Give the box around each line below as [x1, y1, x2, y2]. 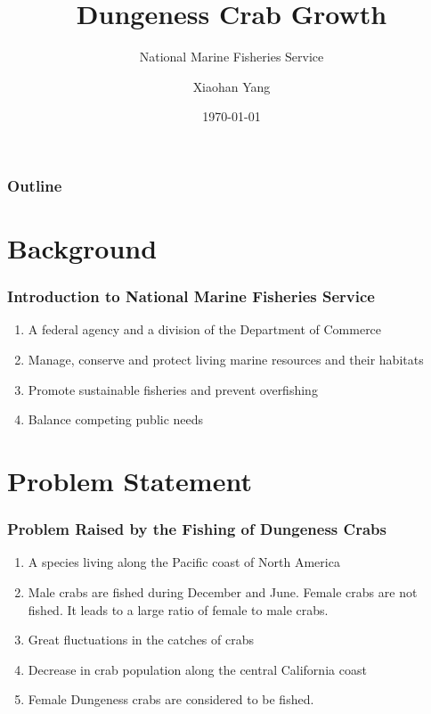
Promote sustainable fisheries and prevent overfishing [28, 380, 318, 398]
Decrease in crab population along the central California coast [28, 660, 367, 678]
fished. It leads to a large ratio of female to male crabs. [28, 600, 329, 619]
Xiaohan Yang [192, 77, 271, 95]
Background [7, 230, 158, 267]
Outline [7, 174, 62, 196]
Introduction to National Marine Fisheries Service [7, 285, 375, 308]
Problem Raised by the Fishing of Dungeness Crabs [7, 518, 386, 540]
